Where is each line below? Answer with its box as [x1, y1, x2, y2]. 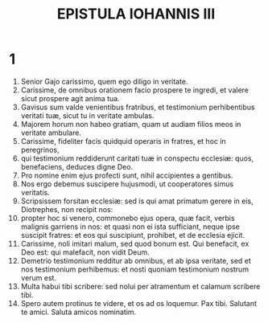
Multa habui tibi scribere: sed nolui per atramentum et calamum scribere [20, 281, 261, 291]
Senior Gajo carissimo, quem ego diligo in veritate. [20, 76, 188, 86]
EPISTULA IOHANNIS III [56, 5, 216, 23]
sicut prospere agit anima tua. [20, 93, 120, 103]
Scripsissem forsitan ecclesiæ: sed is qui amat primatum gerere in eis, [20, 196, 254, 206]
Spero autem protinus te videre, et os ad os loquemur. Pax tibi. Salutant [20, 298, 257, 308]
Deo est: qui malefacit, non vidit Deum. [20, 247, 150, 257]
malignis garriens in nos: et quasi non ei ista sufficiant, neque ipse [20, 222, 240, 231]
